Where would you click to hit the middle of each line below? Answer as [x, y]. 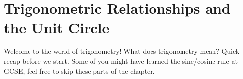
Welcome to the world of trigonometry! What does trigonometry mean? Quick [122, 51]
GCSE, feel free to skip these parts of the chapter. [79, 70]
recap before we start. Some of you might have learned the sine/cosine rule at [121, 60]
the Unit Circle [57, 27]
